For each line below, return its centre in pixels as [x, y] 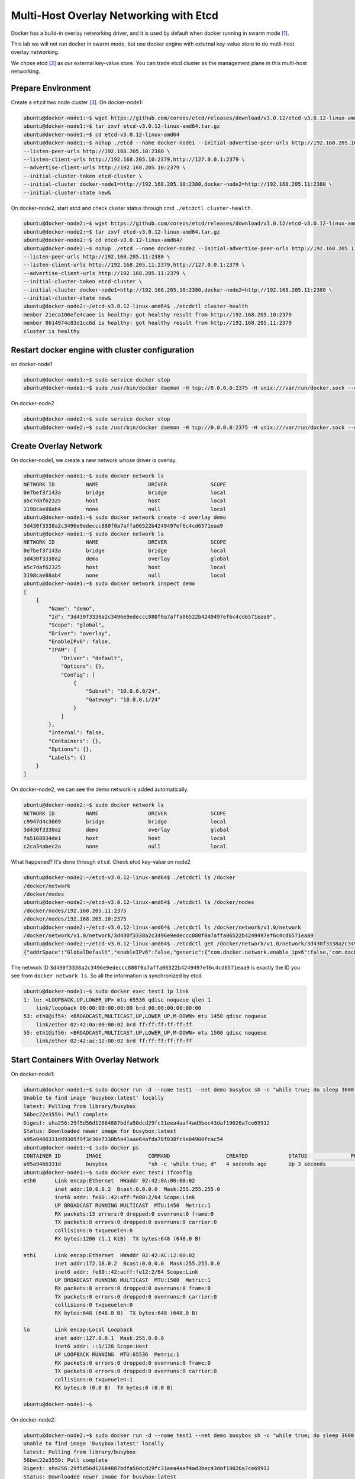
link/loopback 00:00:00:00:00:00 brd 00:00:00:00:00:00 [119, 1008]
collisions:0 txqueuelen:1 [93, 1379]
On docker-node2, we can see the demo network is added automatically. [100, 789]
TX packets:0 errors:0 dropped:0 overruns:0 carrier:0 [135, 1371]
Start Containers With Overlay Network [85, 1060]
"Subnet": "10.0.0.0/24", [123, 691]
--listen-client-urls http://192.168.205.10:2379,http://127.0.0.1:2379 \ [134, 159]
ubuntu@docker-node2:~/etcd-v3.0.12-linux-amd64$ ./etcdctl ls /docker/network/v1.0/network [162, 927]
